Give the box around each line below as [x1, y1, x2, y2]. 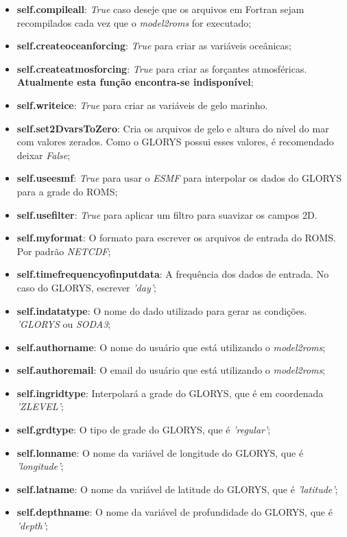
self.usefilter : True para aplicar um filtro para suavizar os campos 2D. [16, 207, 318, 222]
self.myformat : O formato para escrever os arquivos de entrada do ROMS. [16, 230, 336, 245]
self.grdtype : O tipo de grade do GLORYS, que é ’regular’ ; [16, 422, 271, 437]
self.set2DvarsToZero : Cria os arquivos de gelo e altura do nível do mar [16, 121, 329, 135]
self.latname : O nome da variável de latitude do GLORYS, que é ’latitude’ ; [16, 481, 338, 496]
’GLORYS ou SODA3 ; [16, 317, 111, 331]
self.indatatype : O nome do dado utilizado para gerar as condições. [16, 303, 307, 318]
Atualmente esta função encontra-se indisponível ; [16, 75, 254, 89]
